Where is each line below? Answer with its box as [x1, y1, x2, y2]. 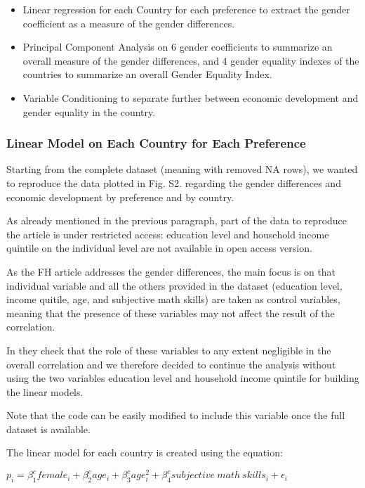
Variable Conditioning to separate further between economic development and [22, 90, 359, 105]
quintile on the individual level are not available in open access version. [6, 240, 312, 255]
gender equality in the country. [22, 104, 156, 119]
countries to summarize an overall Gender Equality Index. [22, 67, 272, 82]
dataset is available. [6, 421, 91, 436]
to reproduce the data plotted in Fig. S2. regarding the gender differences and [6, 175, 341, 190]
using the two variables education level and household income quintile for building [6, 371, 359, 385]
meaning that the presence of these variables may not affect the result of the [6, 305, 335, 320]
